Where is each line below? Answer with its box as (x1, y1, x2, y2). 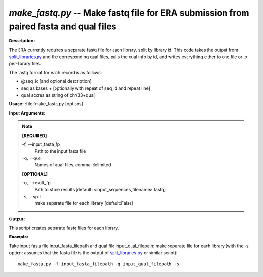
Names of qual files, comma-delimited (34, 162, 111, 168)
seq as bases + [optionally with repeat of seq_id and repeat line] (21, 85, 150, 91)
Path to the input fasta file (34, 148, 86, 154)
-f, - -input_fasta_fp (22, 141, 60, 147)
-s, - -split (22, 193, 41, 199)
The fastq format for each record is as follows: (9, 69, 102, 75)
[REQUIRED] (22, 132, 47, 138)
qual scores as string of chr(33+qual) (21, 92, 96, 98)
